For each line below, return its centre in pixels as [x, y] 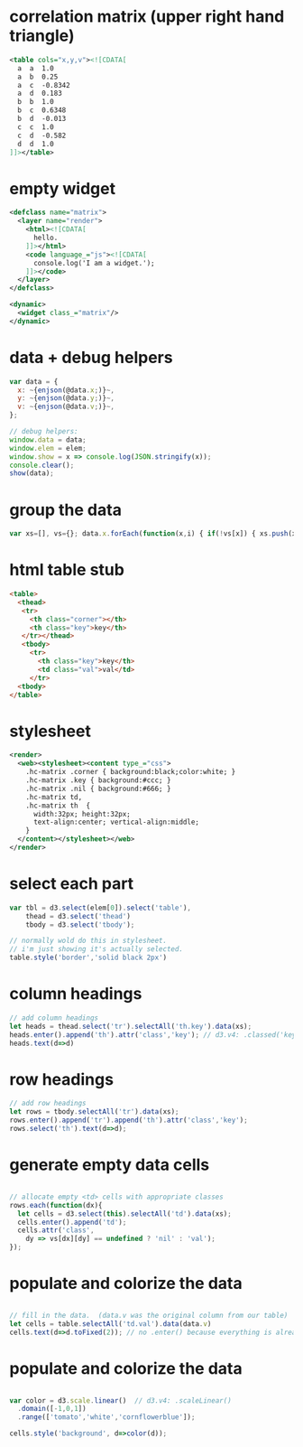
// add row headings [48, 1104]
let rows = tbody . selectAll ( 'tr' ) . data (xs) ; [94, 1112]
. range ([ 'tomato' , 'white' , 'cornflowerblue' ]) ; [106, 1417]
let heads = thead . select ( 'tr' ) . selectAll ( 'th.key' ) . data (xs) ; [131, 1026]
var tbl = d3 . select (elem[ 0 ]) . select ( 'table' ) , [101, 908]
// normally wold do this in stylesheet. [88, 941]
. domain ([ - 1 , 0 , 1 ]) [52, 1409]
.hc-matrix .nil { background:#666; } [98, 789]
